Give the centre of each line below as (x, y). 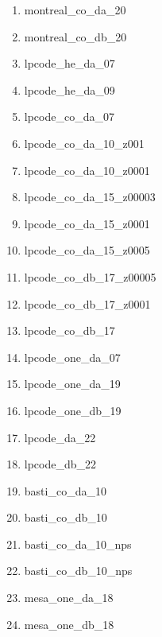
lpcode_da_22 (60, 437)
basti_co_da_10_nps (78, 544)
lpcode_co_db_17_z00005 (90, 276)
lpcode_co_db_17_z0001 (87, 303)
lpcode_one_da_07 (72, 357)
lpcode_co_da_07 (69, 117)
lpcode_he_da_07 (69, 63)
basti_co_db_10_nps (78, 571)
